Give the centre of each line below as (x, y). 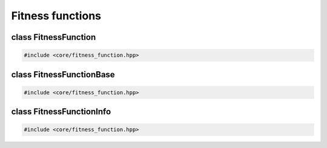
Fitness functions (56, 16)
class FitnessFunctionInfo (61, 112)
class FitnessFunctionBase (63, 75)
